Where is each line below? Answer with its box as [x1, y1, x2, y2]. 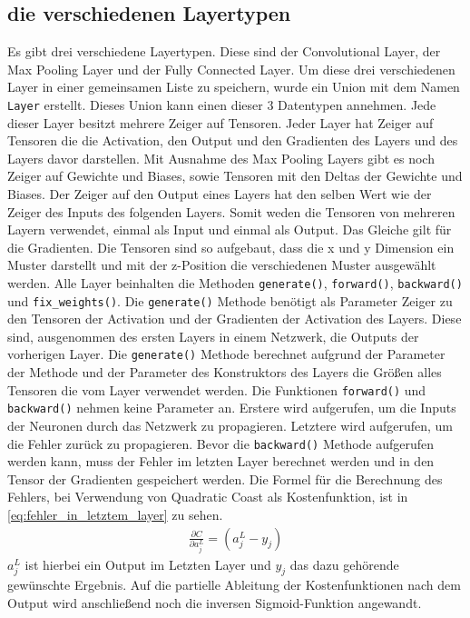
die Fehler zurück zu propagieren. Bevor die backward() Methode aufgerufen [7, 434, 435, 453]
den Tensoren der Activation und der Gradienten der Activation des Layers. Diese [7, 309, 462, 328]
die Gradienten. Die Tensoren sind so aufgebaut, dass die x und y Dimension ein [7, 237, 455, 256]
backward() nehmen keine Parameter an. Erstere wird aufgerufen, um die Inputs [7, 398, 456, 417]
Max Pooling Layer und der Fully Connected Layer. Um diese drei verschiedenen [7, 59, 455, 78]
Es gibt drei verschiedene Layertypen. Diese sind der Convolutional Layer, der [7, 42, 441, 61]
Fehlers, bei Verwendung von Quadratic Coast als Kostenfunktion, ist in [7, 487, 408, 506]
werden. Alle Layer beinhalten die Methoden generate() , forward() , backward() [7, 273, 463, 292]
